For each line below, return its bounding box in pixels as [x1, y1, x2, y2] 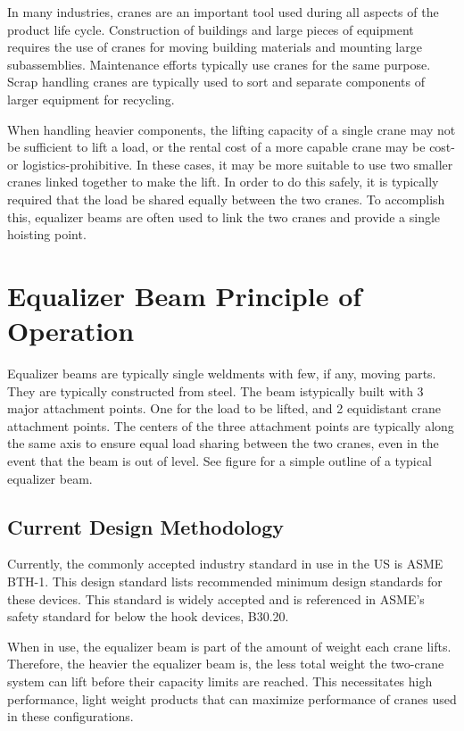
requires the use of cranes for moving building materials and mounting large [7, 37, 422, 56]
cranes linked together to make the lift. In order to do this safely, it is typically [7, 172, 439, 191]
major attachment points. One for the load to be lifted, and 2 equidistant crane [7, 399, 442, 418]
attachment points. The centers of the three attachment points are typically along [7, 416, 454, 435]
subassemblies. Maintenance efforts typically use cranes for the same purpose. [7, 54, 431, 73]
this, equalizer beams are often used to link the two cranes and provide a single [7, 207, 441, 226]
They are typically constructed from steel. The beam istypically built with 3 [7, 381, 424, 400]
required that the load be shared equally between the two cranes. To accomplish [7, 189, 445, 208]
